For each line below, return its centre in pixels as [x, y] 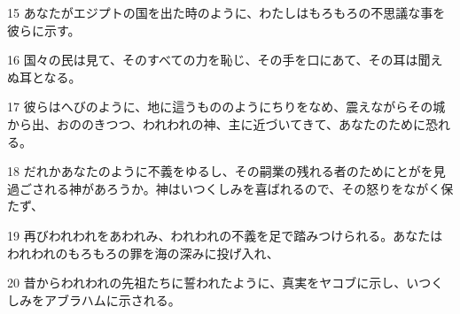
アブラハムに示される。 [112, 299]
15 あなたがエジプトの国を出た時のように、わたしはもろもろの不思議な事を [226, 12]
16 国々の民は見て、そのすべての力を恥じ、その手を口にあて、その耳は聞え [225, 60]
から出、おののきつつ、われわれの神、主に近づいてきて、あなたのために [217, 123]
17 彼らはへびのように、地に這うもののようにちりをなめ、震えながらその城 [226, 107]
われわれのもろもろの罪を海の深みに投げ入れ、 [143, 253]
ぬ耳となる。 [44, 77]
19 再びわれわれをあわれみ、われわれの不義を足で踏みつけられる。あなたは [225, 235]
